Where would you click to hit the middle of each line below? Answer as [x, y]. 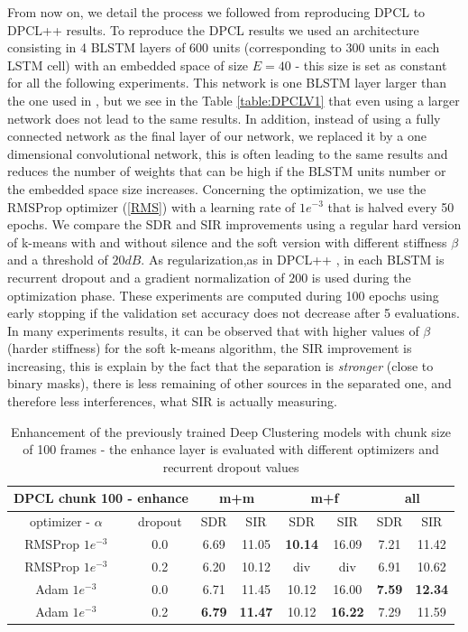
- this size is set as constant [371, 65]
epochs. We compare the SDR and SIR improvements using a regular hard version [234, 224]
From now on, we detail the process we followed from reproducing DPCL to [216, 12]
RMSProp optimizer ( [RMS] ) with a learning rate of [151, 206]
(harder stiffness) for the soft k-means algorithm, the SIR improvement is [210, 348]
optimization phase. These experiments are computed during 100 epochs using [223, 295]
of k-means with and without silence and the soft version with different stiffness [227, 242]
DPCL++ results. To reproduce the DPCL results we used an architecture [213, 29]
